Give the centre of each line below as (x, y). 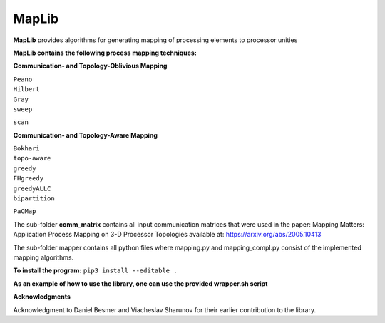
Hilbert (27, 89)
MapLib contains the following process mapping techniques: (105, 53)
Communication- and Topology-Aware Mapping (86, 135)
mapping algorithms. (43, 257)
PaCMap (25, 211)
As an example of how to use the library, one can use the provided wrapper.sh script (140, 283)
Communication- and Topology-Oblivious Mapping (90, 66)
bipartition (34, 199)
